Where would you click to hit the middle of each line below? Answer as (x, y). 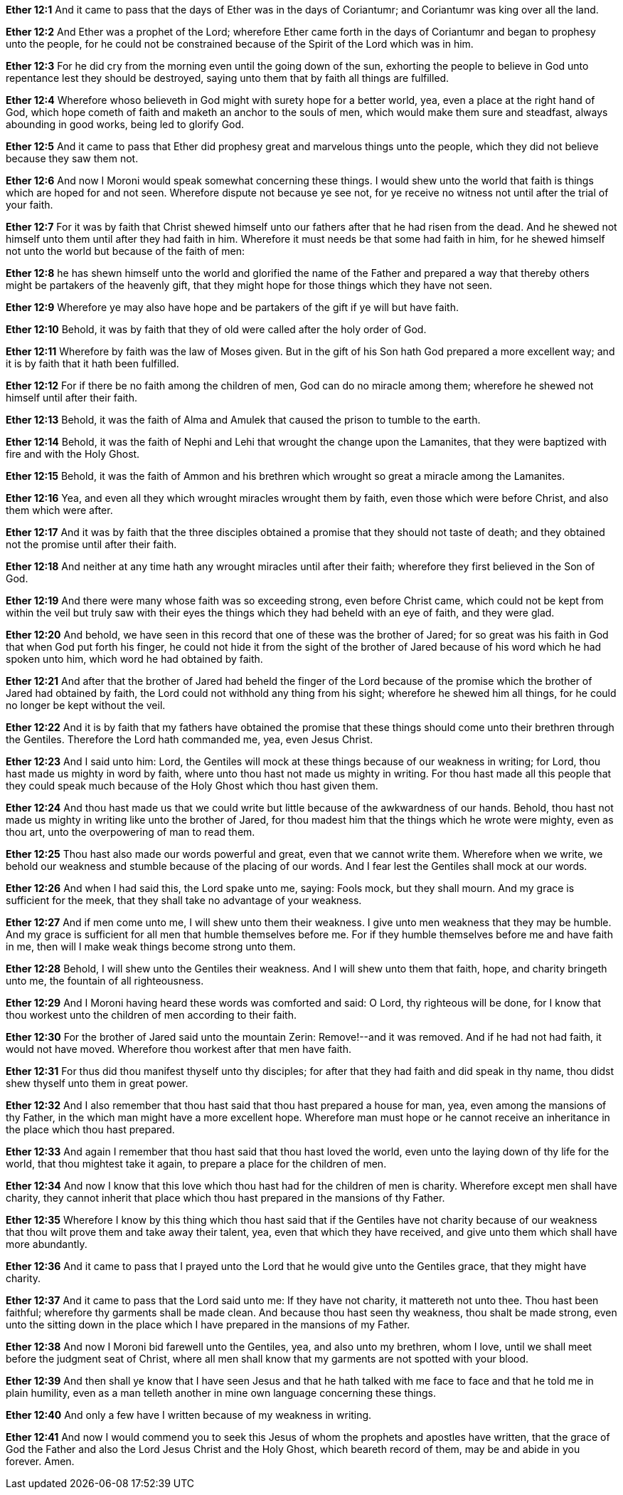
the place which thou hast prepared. (90, 1129)
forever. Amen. (40, 1461)
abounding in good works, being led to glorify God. (125, 124)
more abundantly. (47, 1244)
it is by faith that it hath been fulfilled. (92, 363)
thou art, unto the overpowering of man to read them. (131, 832)
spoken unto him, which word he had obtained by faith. (134, 659)
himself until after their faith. (71, 398)
